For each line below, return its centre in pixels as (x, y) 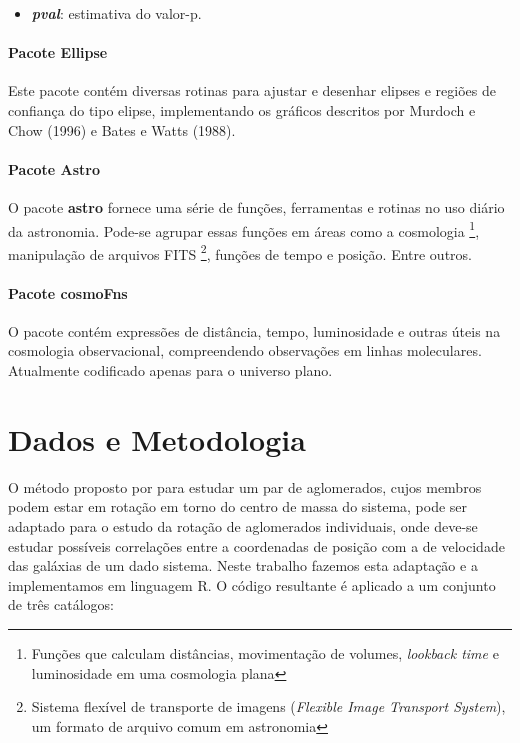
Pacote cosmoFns (68, 292)
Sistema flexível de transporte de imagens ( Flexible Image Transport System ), (268, 706)
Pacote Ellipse (58, 52)
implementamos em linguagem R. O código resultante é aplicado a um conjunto (252, 584)
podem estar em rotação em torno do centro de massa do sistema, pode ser (238, 506)
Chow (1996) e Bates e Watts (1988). (122, 129)
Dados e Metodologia (157, 438)
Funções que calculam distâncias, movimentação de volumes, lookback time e (265, 652)
